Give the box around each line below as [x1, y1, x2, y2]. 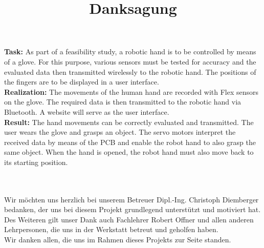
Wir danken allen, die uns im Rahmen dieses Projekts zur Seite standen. [4, 234, 231, 245]
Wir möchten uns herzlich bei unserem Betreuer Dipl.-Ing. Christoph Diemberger [4, 194, 259, 204]
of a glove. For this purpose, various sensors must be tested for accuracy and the [4, 56, 256, 67]
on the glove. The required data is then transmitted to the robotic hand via [4, 96, 241, 107]
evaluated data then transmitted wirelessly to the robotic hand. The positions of [4, 66, 256, 77]
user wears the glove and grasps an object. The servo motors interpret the [4, 127, 236, 137]
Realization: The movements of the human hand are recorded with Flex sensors [4, 86, 259, 97]
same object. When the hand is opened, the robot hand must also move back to [4, 147, 254, 157]
